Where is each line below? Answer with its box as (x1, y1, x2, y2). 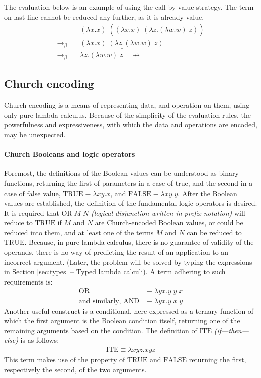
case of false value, (4, 187, 61, 198)
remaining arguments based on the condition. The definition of (4, 325, 197, 335)
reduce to (4, 217, 33, 228)
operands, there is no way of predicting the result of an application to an (4, 247, 229, 257)
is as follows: (20, 335, 59, 345)
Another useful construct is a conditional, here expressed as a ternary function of (4, 305, 254, 316)
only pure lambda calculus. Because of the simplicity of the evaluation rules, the (4, 109, 251, 120)
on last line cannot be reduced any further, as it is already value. (4, 11, 204, 22)
